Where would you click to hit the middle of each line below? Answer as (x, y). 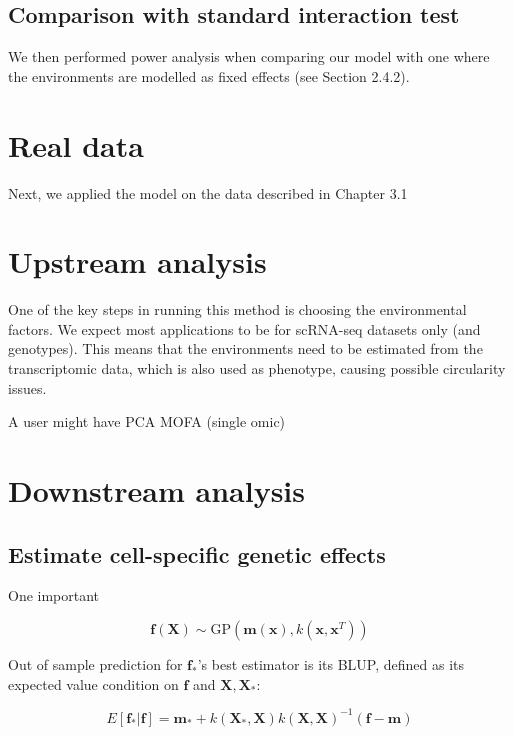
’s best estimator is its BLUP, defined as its (331, 663)
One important (54, 595)
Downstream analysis (156, 489)
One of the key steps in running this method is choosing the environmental (237, 309)
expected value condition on (93, 683)
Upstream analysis (137, 261)
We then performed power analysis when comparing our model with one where (249, 56)
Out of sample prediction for (95, 663)
